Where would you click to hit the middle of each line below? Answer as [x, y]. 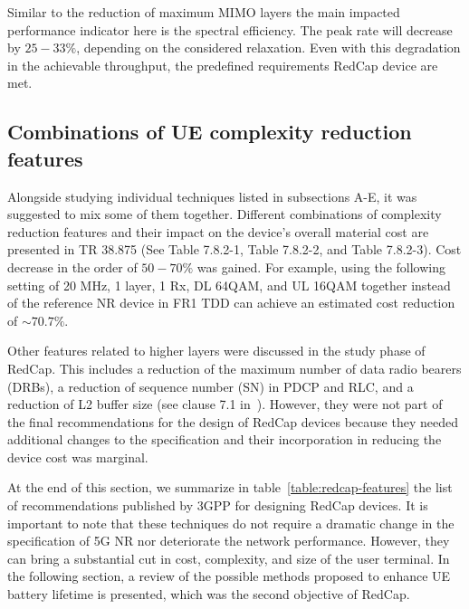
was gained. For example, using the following [321, 266]
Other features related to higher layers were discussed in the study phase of [216, 351]
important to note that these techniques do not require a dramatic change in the [231, 523]
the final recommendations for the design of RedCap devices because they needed [233, 421]
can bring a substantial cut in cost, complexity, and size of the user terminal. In [229, 558]
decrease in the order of [72, 266]
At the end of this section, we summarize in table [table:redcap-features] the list [230, 487]
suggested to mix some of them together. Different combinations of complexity [225, 214]
